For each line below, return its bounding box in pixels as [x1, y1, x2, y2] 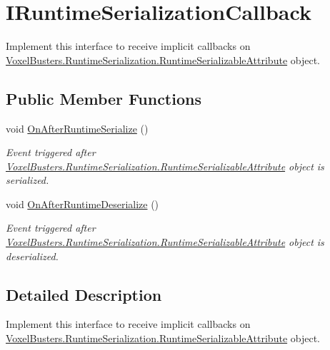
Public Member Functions [6, 87, 201, 109]
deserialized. [6, 248, 59, 263]
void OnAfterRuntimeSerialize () [6, 120, 149, 135]
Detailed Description [6, 283, 162, 305]
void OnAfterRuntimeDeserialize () [6, 196, 159, 211]
